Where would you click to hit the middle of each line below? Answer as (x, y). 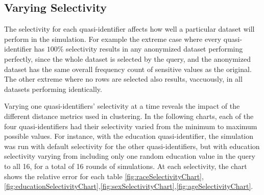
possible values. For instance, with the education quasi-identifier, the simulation (129, 136)
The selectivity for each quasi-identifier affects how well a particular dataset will (129, 29)
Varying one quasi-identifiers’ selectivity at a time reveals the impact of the (122, 106)
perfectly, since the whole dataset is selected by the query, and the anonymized (127, 58)
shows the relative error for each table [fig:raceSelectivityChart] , (104, 176)
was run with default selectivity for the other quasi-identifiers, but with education (132, 146)
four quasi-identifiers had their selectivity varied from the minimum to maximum (131, 126)
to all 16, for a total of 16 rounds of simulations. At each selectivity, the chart (126, 166)
